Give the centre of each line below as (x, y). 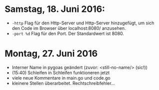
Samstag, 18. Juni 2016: (55, 9)
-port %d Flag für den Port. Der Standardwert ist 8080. (68, 33)
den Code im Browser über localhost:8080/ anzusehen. (69, 28)
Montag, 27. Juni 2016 (51, 54)
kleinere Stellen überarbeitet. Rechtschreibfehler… (63, 83)
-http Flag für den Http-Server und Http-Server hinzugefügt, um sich (83, 23)
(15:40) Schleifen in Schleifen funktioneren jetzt (61, 73)
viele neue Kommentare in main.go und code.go (61, 78)
